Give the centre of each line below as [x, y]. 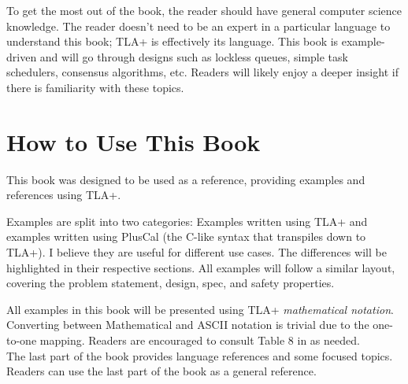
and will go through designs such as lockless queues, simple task [194, 56]
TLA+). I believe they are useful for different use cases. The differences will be [197, 252]
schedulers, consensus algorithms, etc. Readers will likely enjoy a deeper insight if [202, 72]
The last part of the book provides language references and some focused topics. [200, 355]
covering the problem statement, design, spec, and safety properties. [171, 283]
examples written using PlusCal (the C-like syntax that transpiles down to [186, 236]
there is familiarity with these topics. [95, 87]
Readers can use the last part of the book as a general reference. [161, 371]
